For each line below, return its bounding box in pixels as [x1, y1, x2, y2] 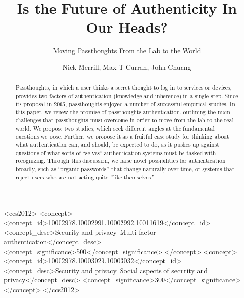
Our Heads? [86, 17, 168, 37]
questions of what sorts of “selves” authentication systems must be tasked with [15, 148, 216, 157]
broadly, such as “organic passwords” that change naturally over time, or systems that [15, 164, 235, 173]
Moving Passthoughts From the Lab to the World [53, 45, 201, 56]
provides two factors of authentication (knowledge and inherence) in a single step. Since [15, 91, 238, 99]
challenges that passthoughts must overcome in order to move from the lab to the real [15, 116, 234, 124]
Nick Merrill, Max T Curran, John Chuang [62, 61, 191, 72]
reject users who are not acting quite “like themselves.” [15, 173, 155, 181]
